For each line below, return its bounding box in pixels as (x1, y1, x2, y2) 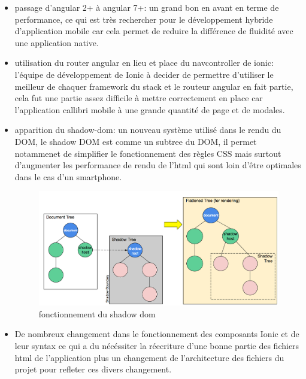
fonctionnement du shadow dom (38, 307, 156, 320)
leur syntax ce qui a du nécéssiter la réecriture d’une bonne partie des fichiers (14, 339, 299, 351)
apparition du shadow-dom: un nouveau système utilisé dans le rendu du (14, 123, 281, 136)
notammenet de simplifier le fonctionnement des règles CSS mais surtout (14, 147, 281, 159)
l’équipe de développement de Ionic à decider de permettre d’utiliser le (14, 68, 274, 80)
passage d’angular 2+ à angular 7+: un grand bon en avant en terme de (14, 1, 279, 13)
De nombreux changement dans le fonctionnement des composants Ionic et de (14, 328, 299, 340)
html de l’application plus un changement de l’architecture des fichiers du (14, 351, 284, 363)
